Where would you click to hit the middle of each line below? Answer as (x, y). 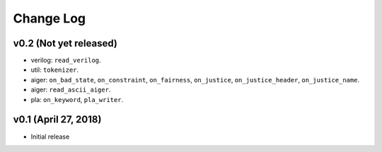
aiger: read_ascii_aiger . (71, 90)
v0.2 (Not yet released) (65, 43)
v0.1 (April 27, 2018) (57, 120)
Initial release (50, 137)
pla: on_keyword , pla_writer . (77, 99)
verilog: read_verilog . (66, 61)
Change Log (50, 18)
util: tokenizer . (55, 70)
